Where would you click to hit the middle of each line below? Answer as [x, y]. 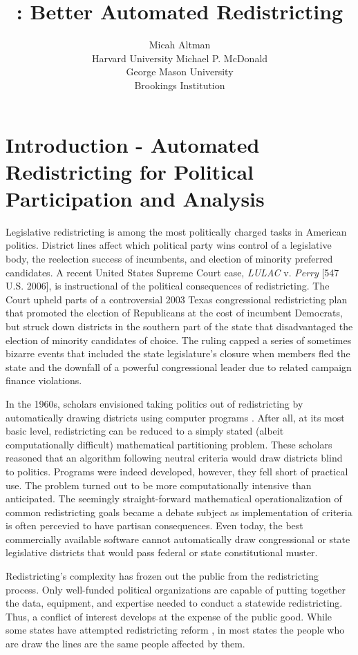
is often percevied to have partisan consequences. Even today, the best [154, 525]
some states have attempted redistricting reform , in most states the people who [175, 630]
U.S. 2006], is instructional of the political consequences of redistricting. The [168, 286]
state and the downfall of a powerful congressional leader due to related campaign [179, 367]
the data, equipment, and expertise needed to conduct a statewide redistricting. [174, 603]
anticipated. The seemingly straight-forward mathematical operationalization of [174, 499]
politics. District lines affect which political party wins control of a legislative [169, 245]
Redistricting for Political [130, 171]
